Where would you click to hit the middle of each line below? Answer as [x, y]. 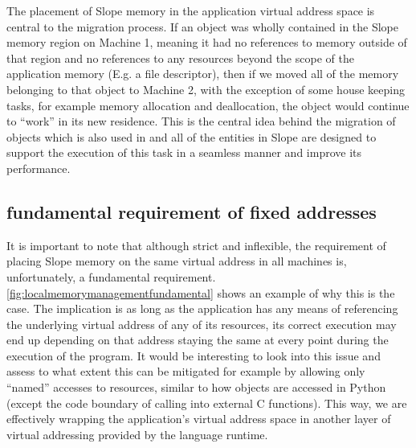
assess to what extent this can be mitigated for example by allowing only [186, 371]
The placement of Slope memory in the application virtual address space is [191, 10]
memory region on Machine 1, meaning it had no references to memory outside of [207, 42]
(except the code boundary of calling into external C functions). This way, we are [207, 403]
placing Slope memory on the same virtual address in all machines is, [177, 261]
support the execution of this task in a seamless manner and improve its [184, 152]
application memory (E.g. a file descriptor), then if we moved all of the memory [203, 74]
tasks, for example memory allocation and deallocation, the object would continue [208, 105]
